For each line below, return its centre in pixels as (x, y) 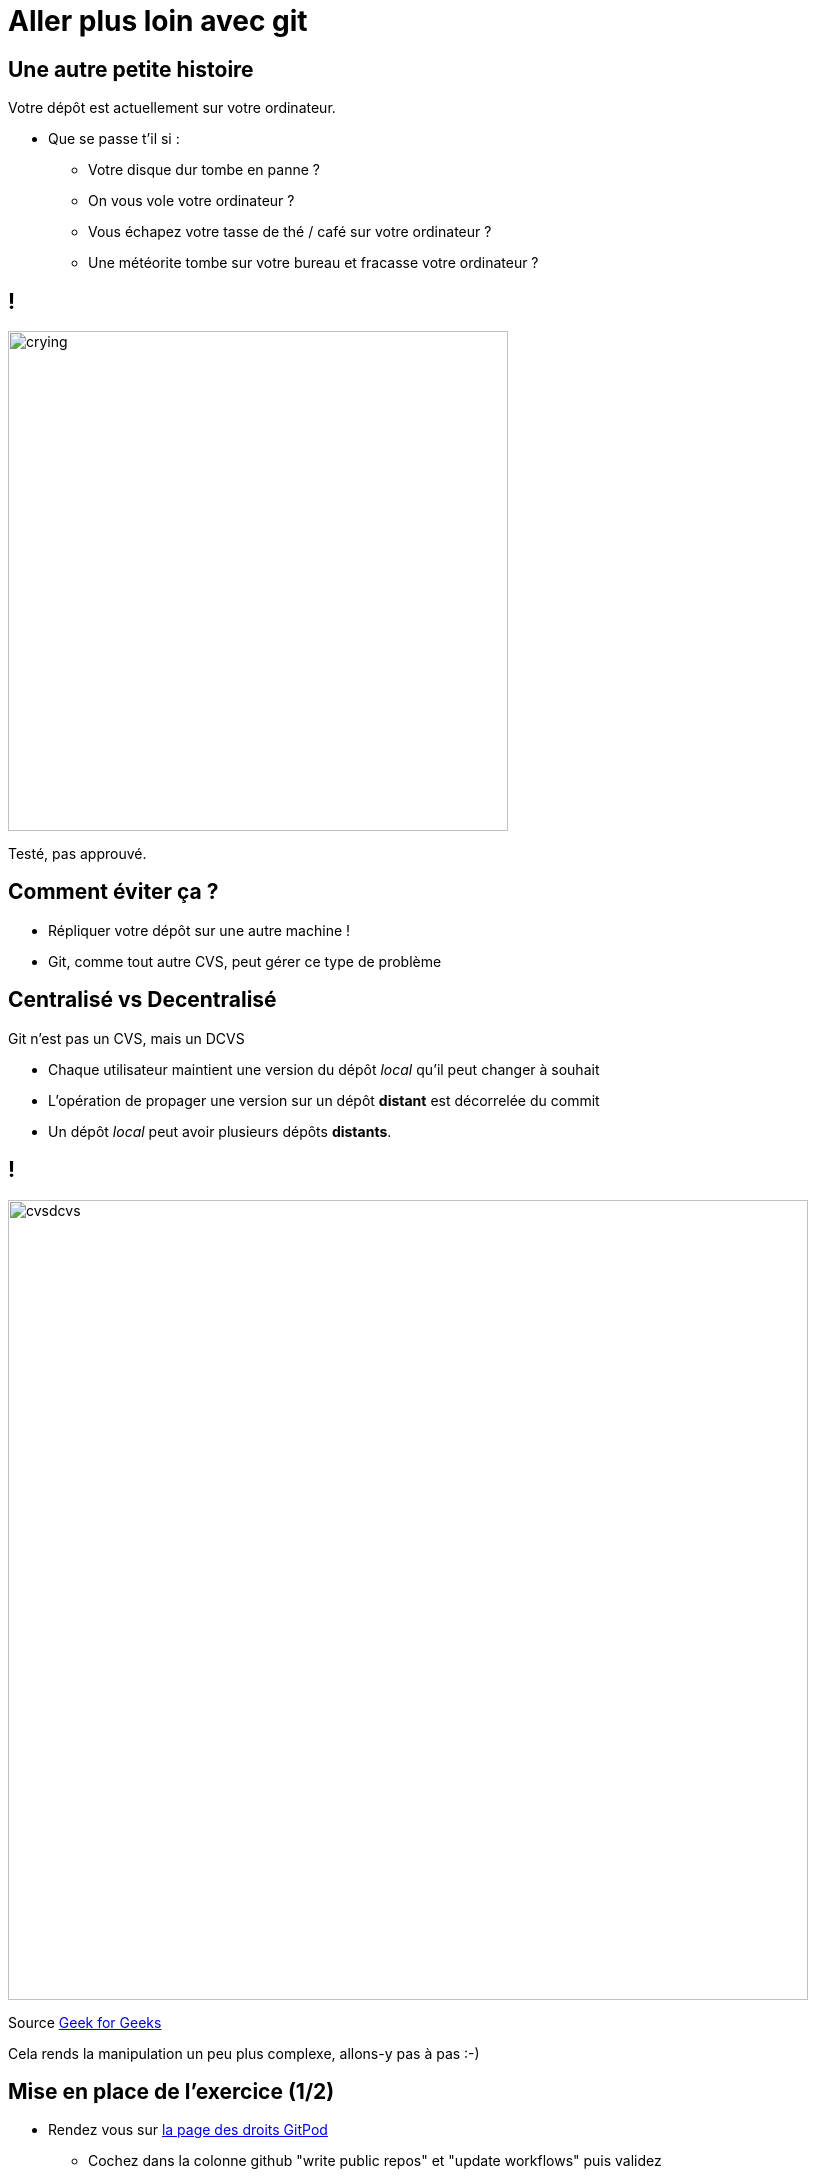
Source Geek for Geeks (85, 2022)
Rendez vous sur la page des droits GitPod (188, 2130)
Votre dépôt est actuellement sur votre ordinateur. (172, 108)
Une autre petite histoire (131, 69)
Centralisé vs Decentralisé (142, 1000)
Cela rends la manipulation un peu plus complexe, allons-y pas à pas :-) (244, 2053)
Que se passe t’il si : (114, 139)
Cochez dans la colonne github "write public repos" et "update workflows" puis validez (375, 2161)
